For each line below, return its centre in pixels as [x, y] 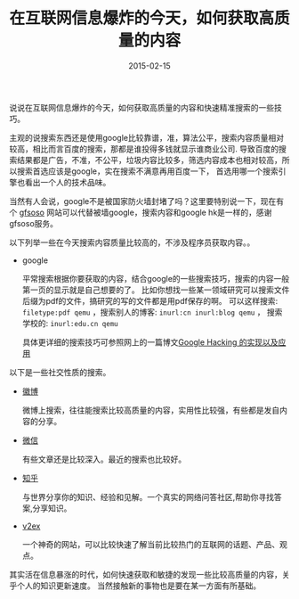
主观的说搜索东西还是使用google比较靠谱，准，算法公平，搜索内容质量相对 [147, 137]
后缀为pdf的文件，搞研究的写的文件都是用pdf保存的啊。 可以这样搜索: [150, 300]
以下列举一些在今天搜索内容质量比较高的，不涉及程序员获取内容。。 [132, 242]
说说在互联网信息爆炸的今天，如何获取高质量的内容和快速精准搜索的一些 [141, 107]
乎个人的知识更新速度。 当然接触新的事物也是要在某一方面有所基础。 [135, 586]
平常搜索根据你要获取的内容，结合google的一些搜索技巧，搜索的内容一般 [156, 278]
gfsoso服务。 [34, 223]
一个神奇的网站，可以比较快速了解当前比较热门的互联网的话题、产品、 [151, 544]
